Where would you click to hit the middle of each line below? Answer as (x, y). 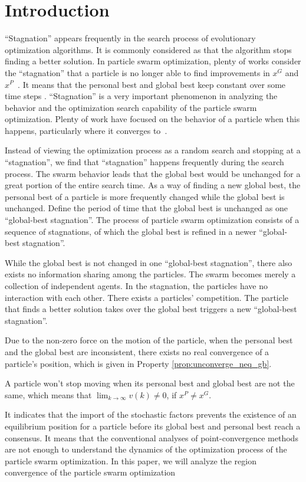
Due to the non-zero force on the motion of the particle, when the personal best (149, 340)
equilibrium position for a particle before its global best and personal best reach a (153, 426)
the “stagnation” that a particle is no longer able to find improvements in (137, 72)
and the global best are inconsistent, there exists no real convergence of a (137, 351)
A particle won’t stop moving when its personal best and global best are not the (150, 383)
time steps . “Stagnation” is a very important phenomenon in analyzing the (141, 96)
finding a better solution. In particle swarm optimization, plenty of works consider (153, 61)
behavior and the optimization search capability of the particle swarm (131, 107)
